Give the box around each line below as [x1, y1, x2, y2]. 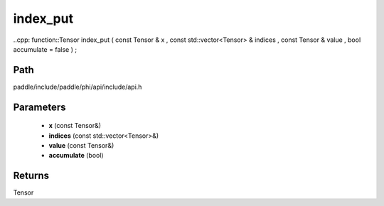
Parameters [13, 101, 66, 113]
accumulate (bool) [48, 151, 104, 160]
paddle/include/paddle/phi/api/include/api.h [13, 82, 142, 91]
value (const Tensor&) [48, 141, 114, 150]
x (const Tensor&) [48, 121, 102, 130]
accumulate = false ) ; [13, 45, 78, 53]
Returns [13, 170, 50, 182]
